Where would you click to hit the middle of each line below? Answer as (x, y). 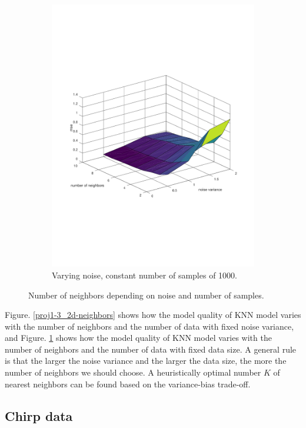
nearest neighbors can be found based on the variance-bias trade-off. (128, 384)
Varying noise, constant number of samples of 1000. (144, 275)
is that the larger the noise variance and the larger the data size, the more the (146, 361)
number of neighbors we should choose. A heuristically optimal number (133, 372)
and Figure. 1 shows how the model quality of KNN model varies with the (138, 338)
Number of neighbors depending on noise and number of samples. (146, 295)
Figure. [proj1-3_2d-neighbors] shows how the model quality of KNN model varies (153, 315)
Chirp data (39, 415)
